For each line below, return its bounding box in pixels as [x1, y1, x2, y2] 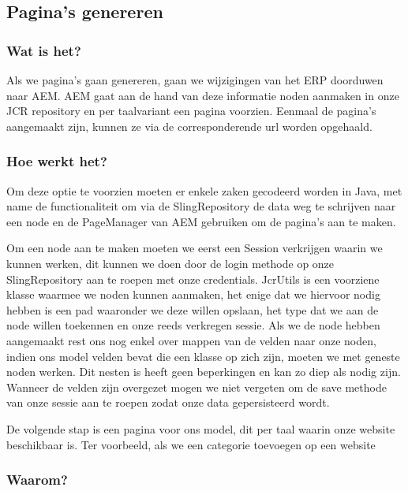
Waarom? [6, 470, 68, 489]
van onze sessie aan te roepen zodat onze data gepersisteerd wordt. [6, 394, 330, 411]
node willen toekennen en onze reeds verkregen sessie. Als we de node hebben [6, 317, 380, 333]
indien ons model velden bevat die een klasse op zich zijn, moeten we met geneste [6, 348, 400, 364]
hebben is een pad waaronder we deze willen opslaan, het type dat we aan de [6, 301, 379, 318]
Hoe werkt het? [6, 151, 107, 171]
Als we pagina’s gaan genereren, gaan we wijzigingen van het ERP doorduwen [6, 72, 384, 87]
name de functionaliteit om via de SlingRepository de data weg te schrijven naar [6, 198, 396, 214]
